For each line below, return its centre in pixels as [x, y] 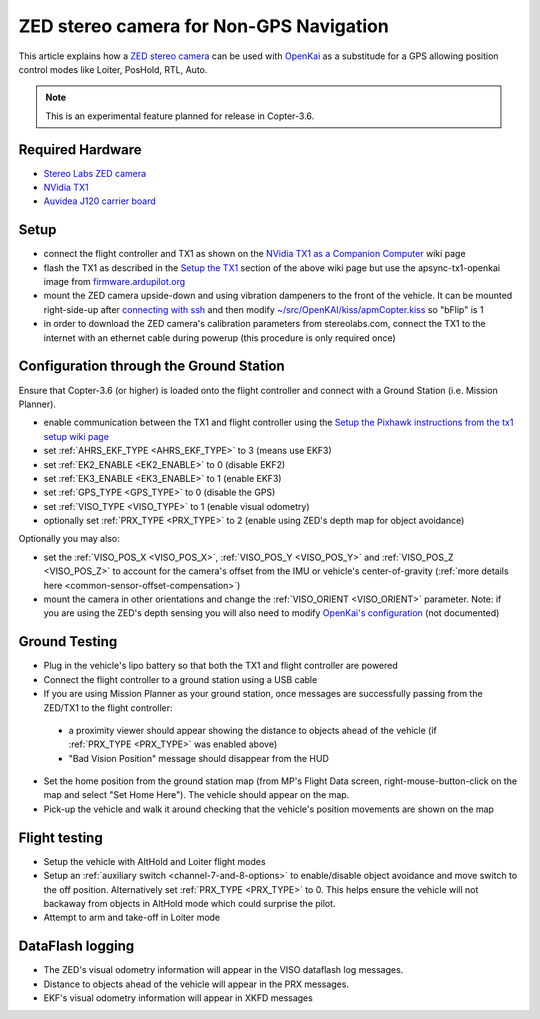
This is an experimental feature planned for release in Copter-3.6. [180, 116]
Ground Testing [68, 641]
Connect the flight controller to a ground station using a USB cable [180, 679]
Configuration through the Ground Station [151, 366]
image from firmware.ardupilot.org [114, 282]
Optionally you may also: [69, 539]
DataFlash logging [76, 946]
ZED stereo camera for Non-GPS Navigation [203, 26]
